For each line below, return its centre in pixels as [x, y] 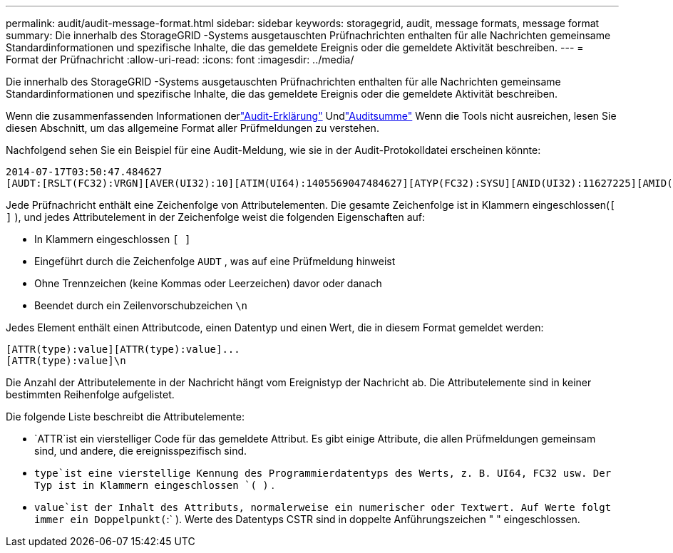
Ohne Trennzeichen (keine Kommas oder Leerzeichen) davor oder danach [208, 283]
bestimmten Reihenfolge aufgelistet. [90, 394]
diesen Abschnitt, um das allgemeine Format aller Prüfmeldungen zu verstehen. [192, 128]
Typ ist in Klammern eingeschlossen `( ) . [154, 485]
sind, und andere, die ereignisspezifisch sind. [141, 451]
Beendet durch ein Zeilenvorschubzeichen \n [141, 305]
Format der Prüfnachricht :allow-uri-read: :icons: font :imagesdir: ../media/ [180, 60]
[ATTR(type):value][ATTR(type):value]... [123, 349]
